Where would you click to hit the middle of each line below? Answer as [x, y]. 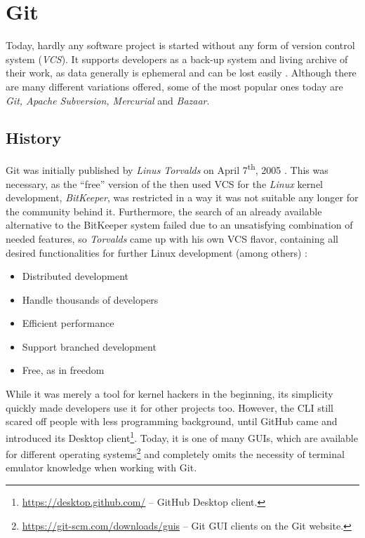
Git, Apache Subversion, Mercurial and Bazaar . [108, 100]
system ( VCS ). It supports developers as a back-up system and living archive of [177, 59]
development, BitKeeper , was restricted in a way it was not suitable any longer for [182, 197]
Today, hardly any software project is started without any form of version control [180, 45]
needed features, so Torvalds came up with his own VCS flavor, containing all [172, 238]
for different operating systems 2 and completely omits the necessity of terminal [175, 453]
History [34, 138]
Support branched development [89, 346]
